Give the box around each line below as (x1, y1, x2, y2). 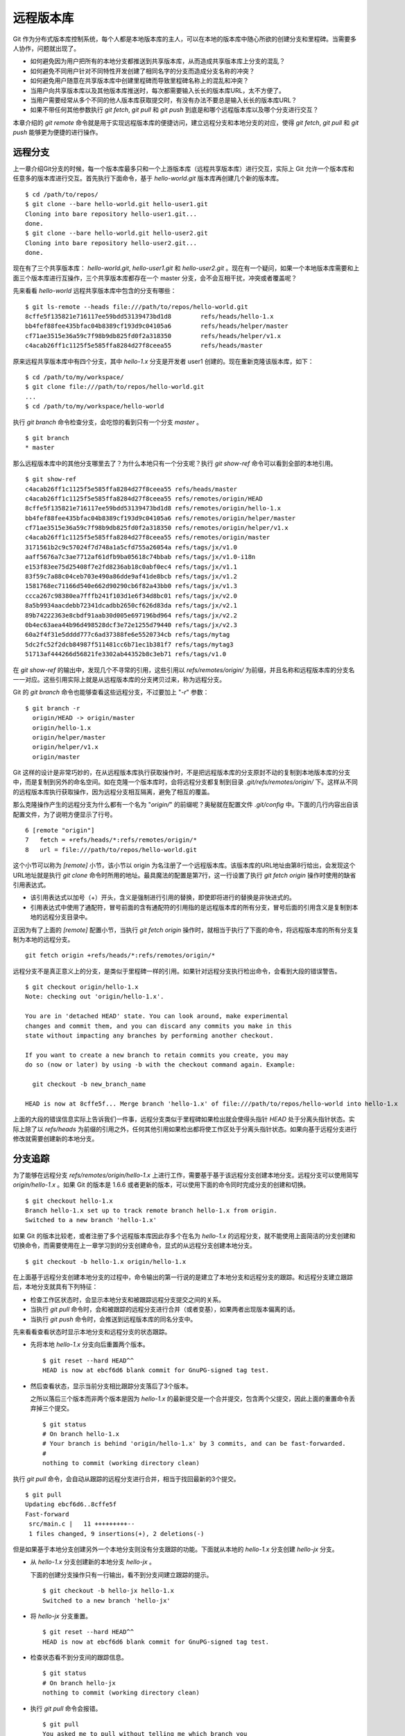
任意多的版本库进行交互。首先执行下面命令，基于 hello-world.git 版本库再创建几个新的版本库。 (12, 174, 283, 183)
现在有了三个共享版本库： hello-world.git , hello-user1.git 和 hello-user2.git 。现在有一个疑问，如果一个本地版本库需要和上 (12, 264, 360, 272)
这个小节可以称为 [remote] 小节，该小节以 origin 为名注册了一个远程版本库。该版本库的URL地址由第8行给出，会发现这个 (12, 861, 356, 869)
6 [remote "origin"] (25, 826, 95, 835)
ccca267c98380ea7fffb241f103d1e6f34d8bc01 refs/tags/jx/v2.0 (25, 592, 237, 600)
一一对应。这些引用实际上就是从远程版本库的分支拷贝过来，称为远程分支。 (12, 675, 225, 683)
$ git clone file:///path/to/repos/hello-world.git (25, 383, 205, 391)
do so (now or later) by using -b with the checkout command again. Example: (25, 1061, 296, 1069)
